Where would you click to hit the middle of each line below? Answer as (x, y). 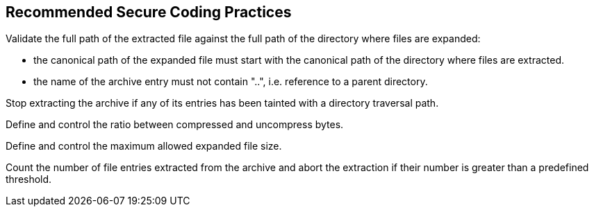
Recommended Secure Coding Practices (149, 12)
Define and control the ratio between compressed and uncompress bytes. (175, 125)
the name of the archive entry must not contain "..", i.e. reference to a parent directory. (231, 82)
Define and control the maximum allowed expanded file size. (144, 146)
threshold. (29, 179)
